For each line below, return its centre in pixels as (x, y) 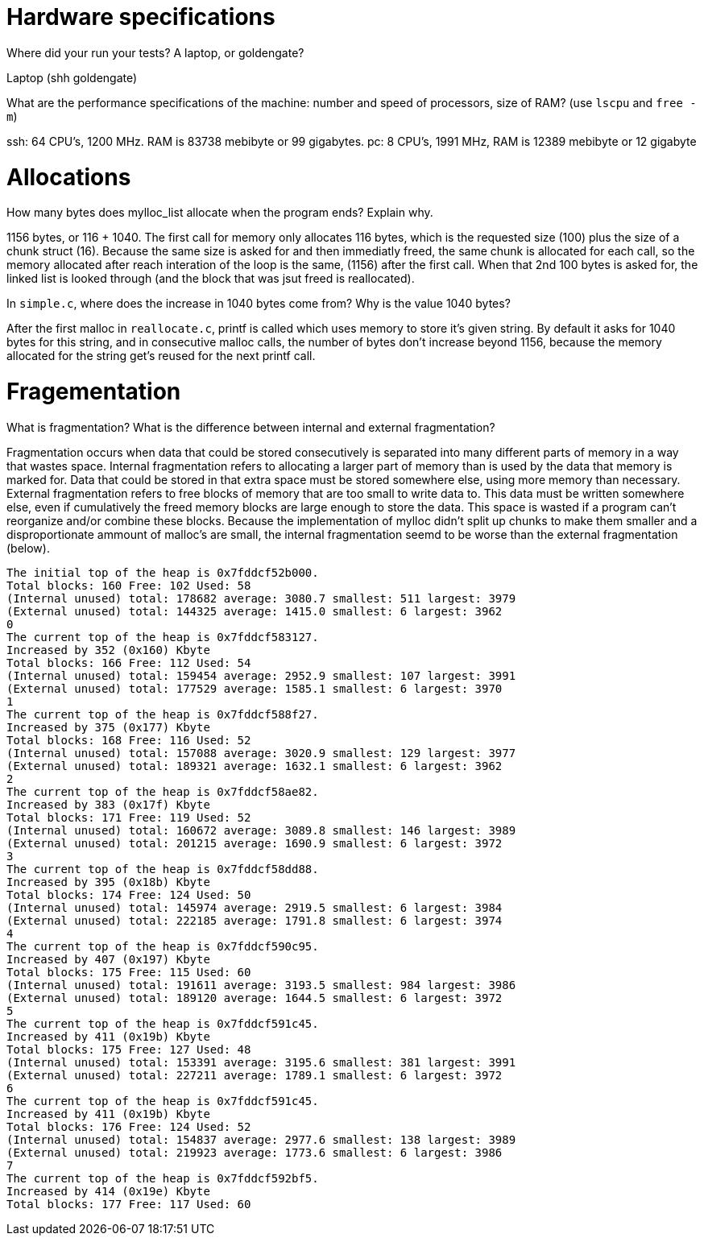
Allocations (69, 177)
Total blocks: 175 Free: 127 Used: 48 (129, 1049)
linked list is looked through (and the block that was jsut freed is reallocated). (211, 279)
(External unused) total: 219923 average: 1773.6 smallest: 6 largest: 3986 (255, 1152)
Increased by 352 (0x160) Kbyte (108, 650)
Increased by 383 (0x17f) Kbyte (108, 804)
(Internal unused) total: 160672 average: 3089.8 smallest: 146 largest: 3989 (261, 830)
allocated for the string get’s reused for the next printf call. (161, 356)
